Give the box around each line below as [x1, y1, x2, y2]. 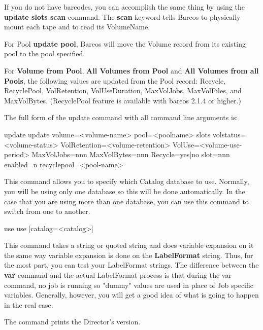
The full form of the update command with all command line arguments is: [4, 112, 238, 123]
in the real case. [4, 299, 53, 310]
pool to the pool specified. [4, 48, 85, 59]
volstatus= [212, 129, 246, 139]
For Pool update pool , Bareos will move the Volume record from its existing [4, 38, 246, 49]
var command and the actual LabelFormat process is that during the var [4, 270, 232, 280]
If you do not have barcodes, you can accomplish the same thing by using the [4, 2, 245, 12]
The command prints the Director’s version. [4, 316, 141, 327]
